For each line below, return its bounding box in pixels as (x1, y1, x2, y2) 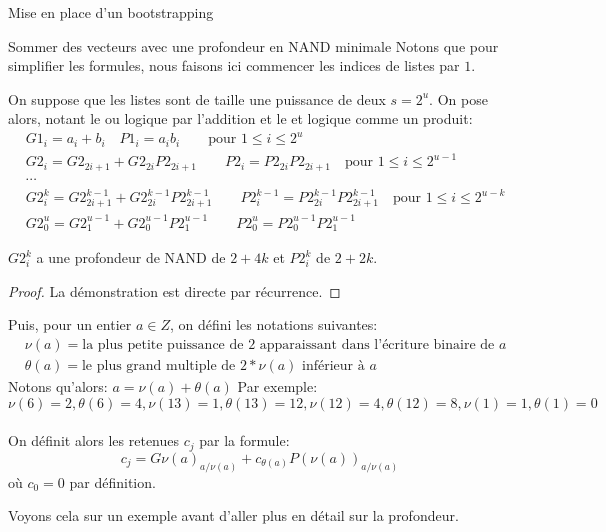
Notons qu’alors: (8, 376, 108, 397)
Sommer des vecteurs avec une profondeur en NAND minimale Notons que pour (8, 35, 499, 56)
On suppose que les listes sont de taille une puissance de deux (8, 88, 386, 109)
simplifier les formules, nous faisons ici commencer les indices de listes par (8, 55, 460, 76)
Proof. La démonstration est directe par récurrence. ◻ (8, 280, 341, 301)
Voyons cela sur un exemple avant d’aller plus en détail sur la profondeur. (8, 505, 459, 526)
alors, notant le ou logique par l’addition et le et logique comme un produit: (8, 108, 473, 129)
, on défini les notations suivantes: (170, 314, 378, 335)
